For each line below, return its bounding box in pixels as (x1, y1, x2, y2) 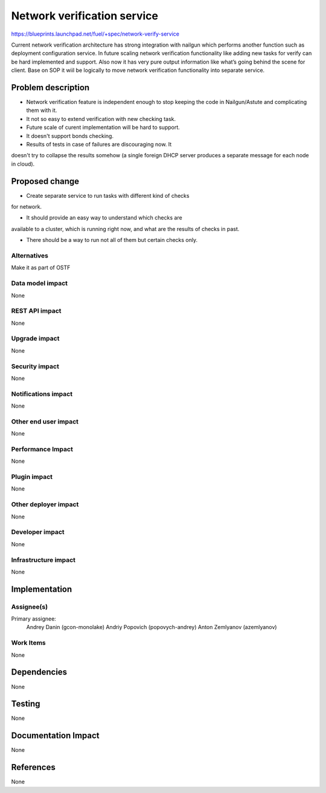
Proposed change (11, 176, 80, 186)
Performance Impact (11, 445, 74, 453)
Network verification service (11, 9, 158, 22)
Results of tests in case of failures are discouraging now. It (26, 140, 172, 148)
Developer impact (11, 528, 65, 537)
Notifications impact (11, 390, 72, 398)
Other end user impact (11, 417, 78, 426)
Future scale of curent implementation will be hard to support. (26, 124, 181, 131)
